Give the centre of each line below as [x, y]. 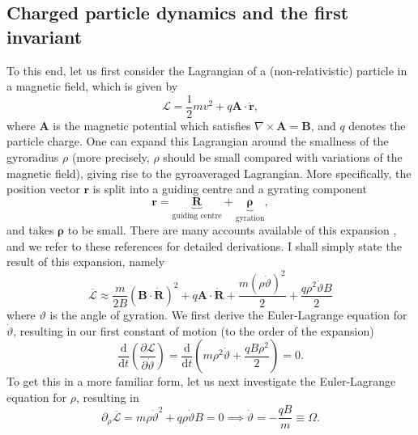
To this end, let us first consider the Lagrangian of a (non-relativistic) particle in [207, 70]
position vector [43, 189]
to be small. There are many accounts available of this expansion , [232, 230]
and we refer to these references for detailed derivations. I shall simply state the [204, 245]
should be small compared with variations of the [283, 157]
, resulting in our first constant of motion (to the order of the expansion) [194, 330]
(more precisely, [111, 157]
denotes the [377, 125]
